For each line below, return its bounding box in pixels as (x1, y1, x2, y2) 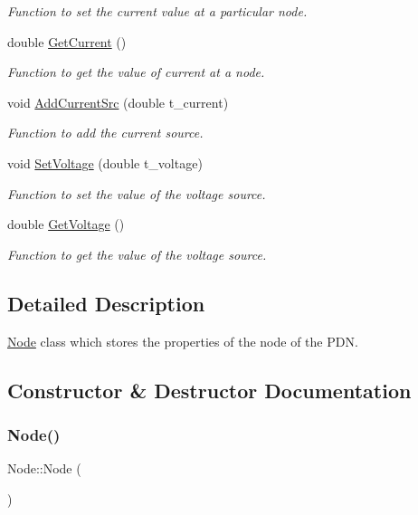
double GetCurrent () (7, 32, 127, 51)
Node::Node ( (7, 459, 81, 478)
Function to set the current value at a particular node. (7, 2, 308, 20)
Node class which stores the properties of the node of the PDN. (7, 331, 358, 350)
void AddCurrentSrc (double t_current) (7, 92, 229, 111)
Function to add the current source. (7, 123, 204, 142)
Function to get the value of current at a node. (7, 62, 265, 81)
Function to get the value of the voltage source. (7, 244, 267, 263)
